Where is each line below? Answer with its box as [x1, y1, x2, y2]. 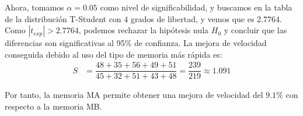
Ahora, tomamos [5, 1, 64, 13]
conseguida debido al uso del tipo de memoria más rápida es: [5, 48, 222, 60]
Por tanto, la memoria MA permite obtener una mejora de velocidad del [5, 89, 263, 101]
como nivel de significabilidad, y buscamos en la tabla [100, 1, 292, 13]
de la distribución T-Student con [5, 12, 121, 24]
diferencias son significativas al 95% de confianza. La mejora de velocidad [5, 37, 267, 49]
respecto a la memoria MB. [5, 100, 102, 113]
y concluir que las [224, 24, 287, 36]
